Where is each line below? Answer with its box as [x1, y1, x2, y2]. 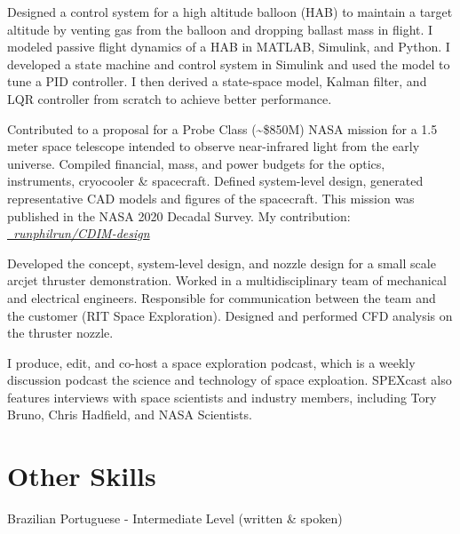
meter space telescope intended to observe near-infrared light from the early [7, 137, 420, 155]
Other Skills [7, 458, 156, 494]
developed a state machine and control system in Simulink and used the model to [7, 54, 450, 73]
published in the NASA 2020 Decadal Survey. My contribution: [7, 206, 351, 225]
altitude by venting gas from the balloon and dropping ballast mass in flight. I [7, 20, 433, 38]
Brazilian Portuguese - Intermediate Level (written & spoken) [7, 509, 343, 528]
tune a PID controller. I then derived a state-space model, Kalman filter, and [7, 72, 427, 91]
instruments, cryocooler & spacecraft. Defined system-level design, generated [7, 171, 424, 190]
